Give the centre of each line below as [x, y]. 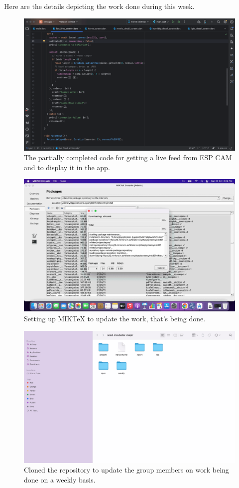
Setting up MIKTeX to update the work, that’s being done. [115, 318]
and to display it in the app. [67, 167]
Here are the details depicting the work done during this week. [99, 6]
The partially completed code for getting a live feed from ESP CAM [128, 157]
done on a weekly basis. [60, 479]
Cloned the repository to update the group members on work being [126, 470]
